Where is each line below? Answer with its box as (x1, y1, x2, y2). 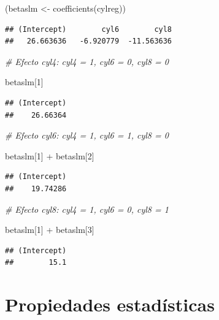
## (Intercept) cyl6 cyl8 (5, 25, 172, 34)
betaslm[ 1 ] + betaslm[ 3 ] (5, 223, 94, 236)
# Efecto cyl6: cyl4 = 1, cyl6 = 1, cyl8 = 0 (5, 129, 169, 142)
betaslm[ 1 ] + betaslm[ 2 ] (5, 149, 94, 162)
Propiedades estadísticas (5, 292, 215, 317)
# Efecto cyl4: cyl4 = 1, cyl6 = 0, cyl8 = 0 (5, 55, 169, 67)
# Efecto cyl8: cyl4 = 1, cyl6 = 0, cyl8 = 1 (5, 202, 169, 215)
